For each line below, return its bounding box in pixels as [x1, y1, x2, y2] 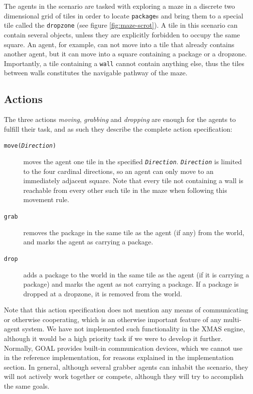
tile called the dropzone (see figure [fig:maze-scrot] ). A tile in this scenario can [4, 20, 238, 30]
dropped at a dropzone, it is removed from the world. [23, 288, 182, 298]
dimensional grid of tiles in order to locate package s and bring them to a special [4, 10, 243, 20]
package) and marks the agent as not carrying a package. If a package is [23, 279, 239, 289]
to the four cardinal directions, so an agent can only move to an [23, 166, 214, 176]
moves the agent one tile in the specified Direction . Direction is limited [23, 156, 242, 166]
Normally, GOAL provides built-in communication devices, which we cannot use [4, 343, 243, 353]
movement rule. [23, 194, 70, 205]
